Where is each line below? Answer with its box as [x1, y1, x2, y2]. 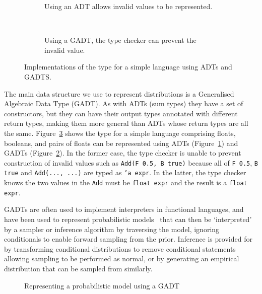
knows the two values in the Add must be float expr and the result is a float [4, 177, 247, 188]
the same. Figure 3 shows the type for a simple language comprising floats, [4, 127, 236, 138]
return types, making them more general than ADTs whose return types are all [4, 118, 248, 128]
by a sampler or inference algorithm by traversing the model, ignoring [4, 224, 220, 234]
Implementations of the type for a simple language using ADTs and [24, 61, 232, 72]
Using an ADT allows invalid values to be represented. [44, 1, 213, 11]
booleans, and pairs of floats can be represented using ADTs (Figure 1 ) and [4, 137, 238, 148]
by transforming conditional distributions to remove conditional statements [4, 243, 236, 254]
